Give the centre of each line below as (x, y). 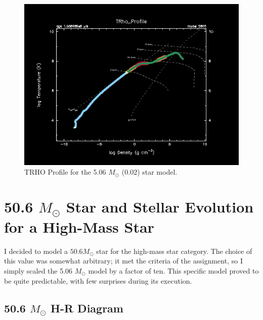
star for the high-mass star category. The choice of (174, 251)
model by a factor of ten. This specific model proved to (173, 271)
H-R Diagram (87, 308)
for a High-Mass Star (79, 226)
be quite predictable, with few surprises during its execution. (98, 280)
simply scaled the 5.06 (38, 271)
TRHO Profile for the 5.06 (65, 172)
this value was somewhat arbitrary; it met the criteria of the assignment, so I (123, 261)
